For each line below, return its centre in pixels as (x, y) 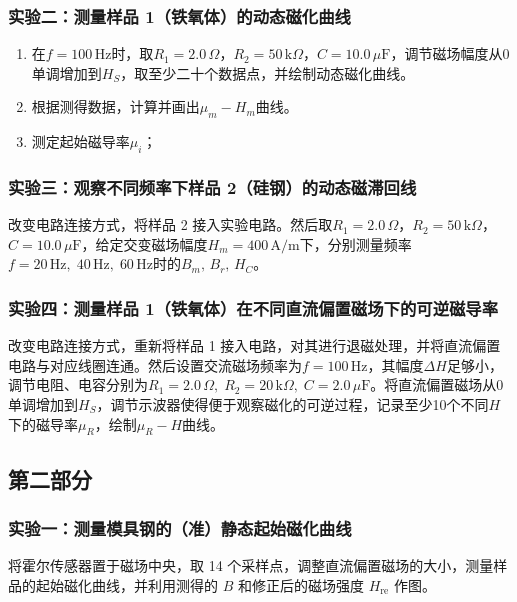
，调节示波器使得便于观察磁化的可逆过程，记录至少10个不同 (292, 404)
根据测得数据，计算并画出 (115, 106)
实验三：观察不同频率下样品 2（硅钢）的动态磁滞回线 (212, 186)
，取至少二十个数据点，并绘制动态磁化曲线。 (267, 72)
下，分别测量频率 (355, 243)
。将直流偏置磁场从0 (437, 384)
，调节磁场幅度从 (446, 53)
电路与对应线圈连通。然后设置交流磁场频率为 (155, 364)
